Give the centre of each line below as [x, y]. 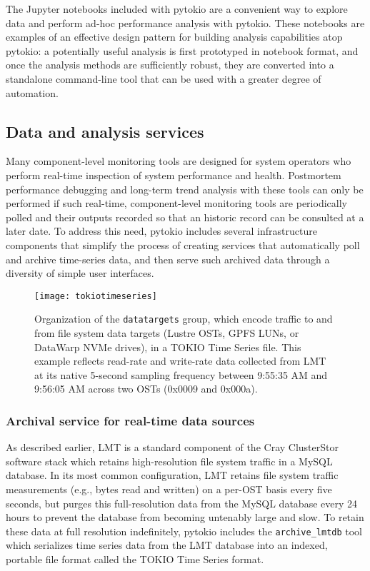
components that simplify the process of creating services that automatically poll [183, 244]
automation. [32, 92]
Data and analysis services [105, 131]
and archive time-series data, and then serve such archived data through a [168, 259]
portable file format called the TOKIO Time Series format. [135, 559]
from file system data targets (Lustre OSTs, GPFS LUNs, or [167, 333]
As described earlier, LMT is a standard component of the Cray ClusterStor [172, 447]
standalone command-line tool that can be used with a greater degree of [164, 78]
